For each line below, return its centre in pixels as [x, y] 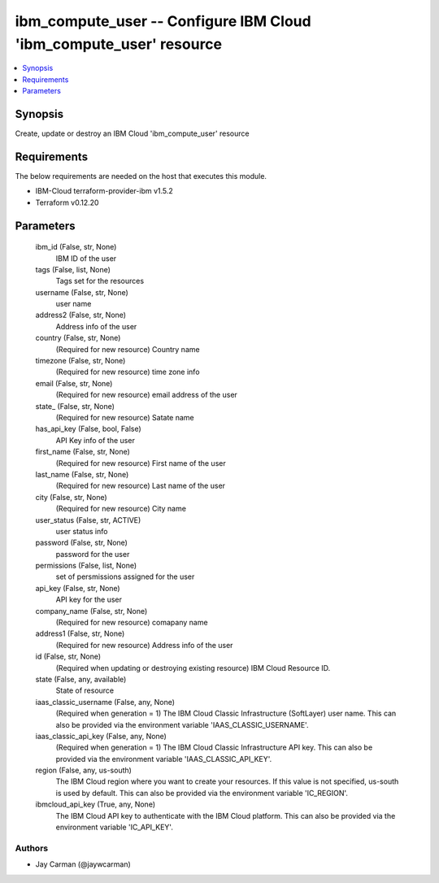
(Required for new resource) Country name [128, 349]
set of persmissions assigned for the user [125, 576]
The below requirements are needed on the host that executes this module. [141, 176]
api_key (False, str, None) [78, 588]
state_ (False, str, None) [75, 406]
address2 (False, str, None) [80, 315]
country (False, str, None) [78, 338]
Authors [32, 848]
